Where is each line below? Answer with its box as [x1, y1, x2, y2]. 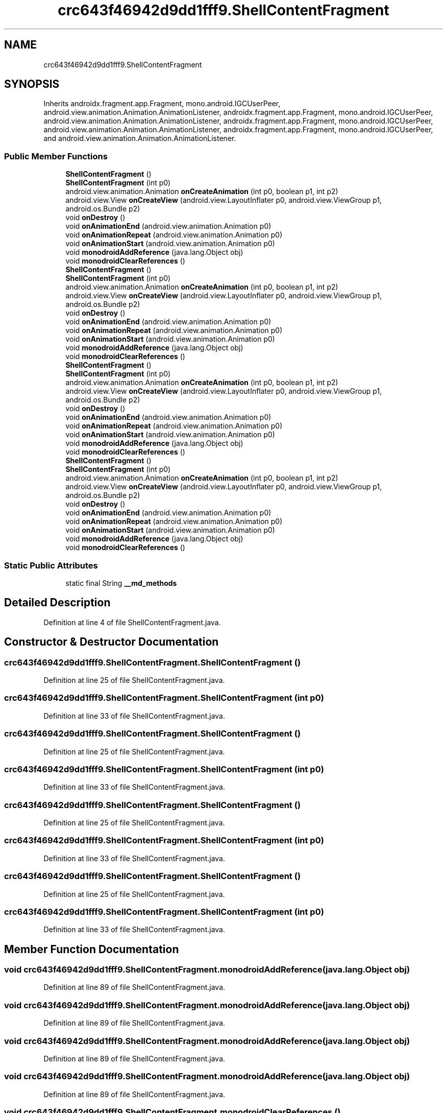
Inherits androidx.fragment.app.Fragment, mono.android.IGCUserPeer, [43, 99, 281, 108]
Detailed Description [4, 596, 111, 609]
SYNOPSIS [4, 78, 60, 91]
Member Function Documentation [4, 942, 179, 956]
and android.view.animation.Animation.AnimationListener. [43, 134, 236, 143]
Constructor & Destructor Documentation [4, 635, 219, 649]
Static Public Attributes [4, 560, 98, 571]
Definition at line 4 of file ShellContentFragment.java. [43, 618, 221, 627]
